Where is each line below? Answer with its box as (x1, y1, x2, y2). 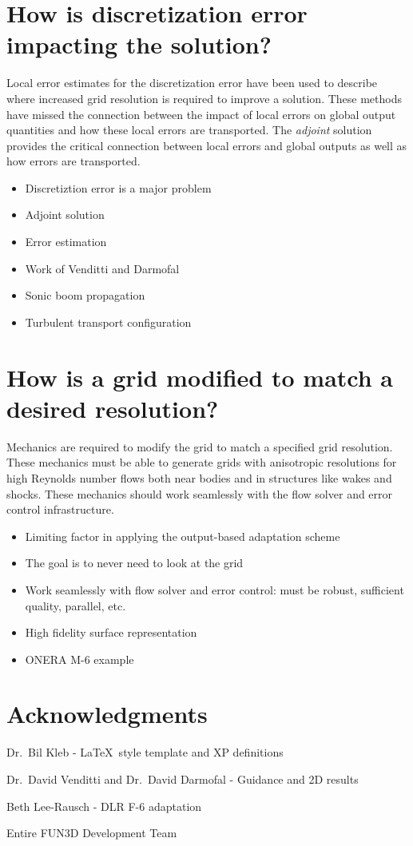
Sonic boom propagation (25, 287, 145, 304)
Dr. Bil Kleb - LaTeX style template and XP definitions (6, 744, 284, 761)
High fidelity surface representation (25, 624, 197, 641)
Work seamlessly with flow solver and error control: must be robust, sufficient (25, 581, 404, 598)
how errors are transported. (6, 153, 141, 169)
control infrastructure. (6, 501, 114, 518)
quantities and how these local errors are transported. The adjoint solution (6, 121, 372, 138)
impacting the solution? (6, 28, 272, 61)
